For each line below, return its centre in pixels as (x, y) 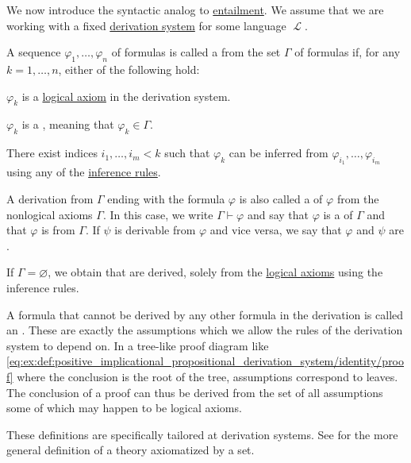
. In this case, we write (158, 214)
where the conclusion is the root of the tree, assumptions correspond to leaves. (207, 376)
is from (58, 230)
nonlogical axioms (50, 214)
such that (187, 153)
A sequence (34, 52)
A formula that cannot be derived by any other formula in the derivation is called (205, 314)
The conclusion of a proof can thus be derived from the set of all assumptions (195, 392)
